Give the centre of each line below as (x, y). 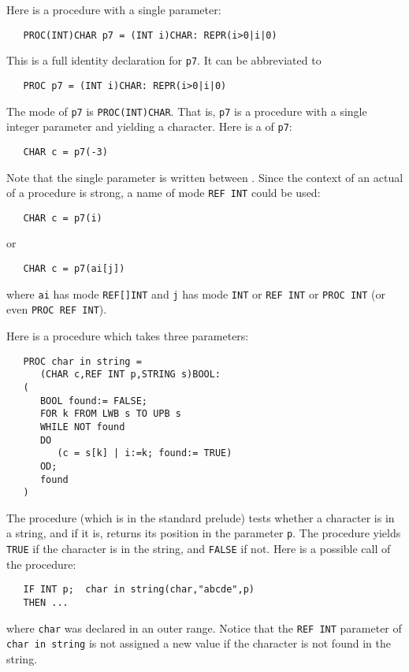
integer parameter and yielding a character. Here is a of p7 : (149, 126)
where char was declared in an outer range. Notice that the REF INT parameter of (204, 627)
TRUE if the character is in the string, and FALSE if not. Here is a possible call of (199, 549)
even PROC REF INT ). (57, 309)
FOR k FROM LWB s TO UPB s (110, 414)
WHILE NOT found (82, 427)
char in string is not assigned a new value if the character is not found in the (199, 643)
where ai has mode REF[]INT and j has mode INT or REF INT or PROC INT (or (196, 293)
